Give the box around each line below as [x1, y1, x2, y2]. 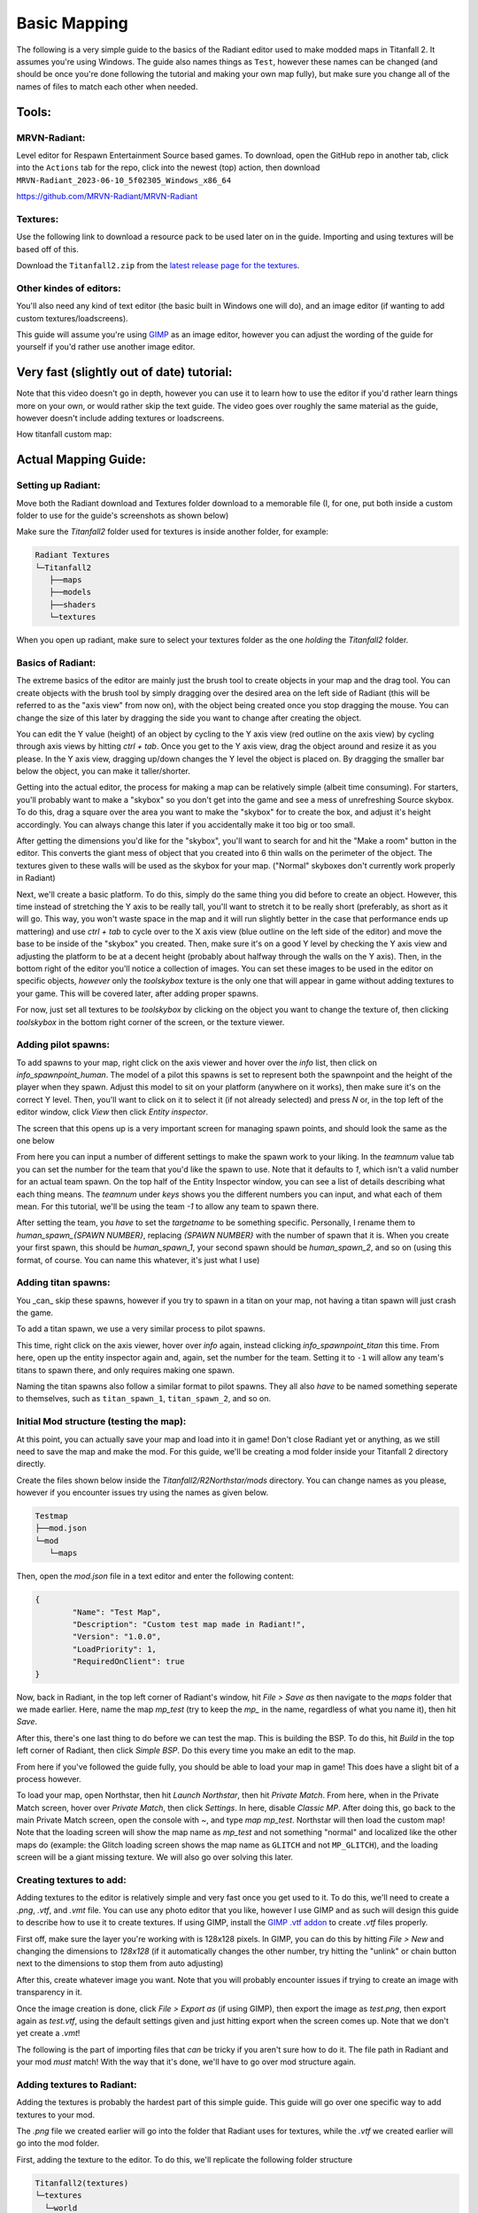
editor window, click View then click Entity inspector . [16, 1106, 208, 1117]
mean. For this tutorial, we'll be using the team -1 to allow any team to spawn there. [16, 1200, 319, 1212]
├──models [49, 587, 92, 598]
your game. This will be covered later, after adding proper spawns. [16, 988, 259, 999]
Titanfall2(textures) [35, 2178, 129, 2188]
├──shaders [49, 599, 96, 610]
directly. [16, 1459, 46, 1469]
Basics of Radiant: [16, 656, 96, 668]
